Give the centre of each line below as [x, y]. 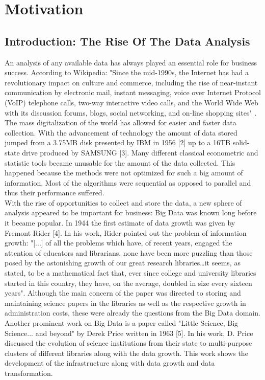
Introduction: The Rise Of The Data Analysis [127, 41]
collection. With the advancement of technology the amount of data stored [121, 132]
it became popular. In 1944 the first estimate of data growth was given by [120, 223]
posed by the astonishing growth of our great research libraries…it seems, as [123, 263]
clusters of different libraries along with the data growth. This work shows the [126, 353]
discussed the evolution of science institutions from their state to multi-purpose [128, 343]
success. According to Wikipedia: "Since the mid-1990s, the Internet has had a [127, 72]
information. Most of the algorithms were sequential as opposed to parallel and [128, 182]
